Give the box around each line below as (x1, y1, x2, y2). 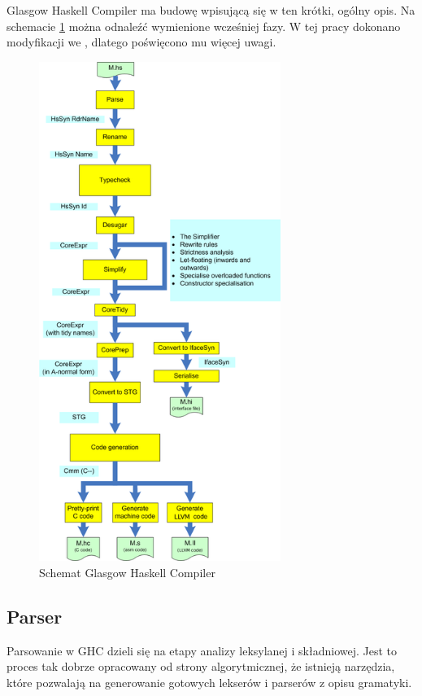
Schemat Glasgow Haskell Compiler (39, 563, 215, 580)
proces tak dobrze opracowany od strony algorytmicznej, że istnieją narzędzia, (7, 658, 395, 675)
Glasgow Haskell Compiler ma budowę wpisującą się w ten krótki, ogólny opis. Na (7, 2, 415, 18)
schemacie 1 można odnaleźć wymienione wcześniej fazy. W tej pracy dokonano (7, 17, 401, 34)
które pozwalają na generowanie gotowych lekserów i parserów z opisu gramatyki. (7, 673, 412, 690)
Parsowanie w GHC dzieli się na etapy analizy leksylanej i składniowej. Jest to (7, 641, 398, 659)
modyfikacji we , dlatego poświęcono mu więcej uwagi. (7, 33, 276, 50)
